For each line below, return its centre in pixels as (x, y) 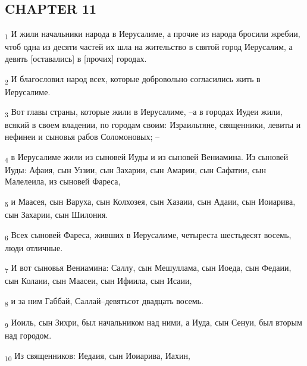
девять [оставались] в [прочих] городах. (76, 58)
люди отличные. (34, 247)
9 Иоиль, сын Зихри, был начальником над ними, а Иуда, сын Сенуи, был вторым (153, 323)
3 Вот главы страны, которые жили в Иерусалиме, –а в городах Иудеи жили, (144, 112)
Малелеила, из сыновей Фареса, (63, 181)
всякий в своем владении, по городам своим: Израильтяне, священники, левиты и (153, 125)
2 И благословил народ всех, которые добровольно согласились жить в (133, 79)
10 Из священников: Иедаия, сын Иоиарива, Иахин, (98, 356)
